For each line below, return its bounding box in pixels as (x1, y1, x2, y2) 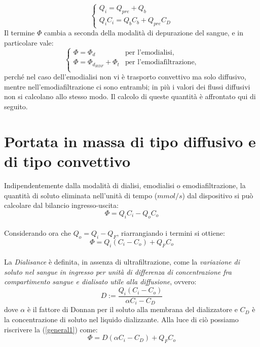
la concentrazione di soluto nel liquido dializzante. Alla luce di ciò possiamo (4, 314, 239, 324)
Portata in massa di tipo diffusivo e (4, 131, 256, 151)
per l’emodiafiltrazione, (125, 59, 197, 66)
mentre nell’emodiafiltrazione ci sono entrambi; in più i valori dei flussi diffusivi (4, 81, 250, 92)
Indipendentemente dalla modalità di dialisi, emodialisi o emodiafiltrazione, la (4, 180, 246, 190)
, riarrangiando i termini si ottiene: (117, 228, 225, 238)
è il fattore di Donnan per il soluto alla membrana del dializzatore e (27, 304, 238, 315)
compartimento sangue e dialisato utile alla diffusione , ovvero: (4, 276, 197, 287)
